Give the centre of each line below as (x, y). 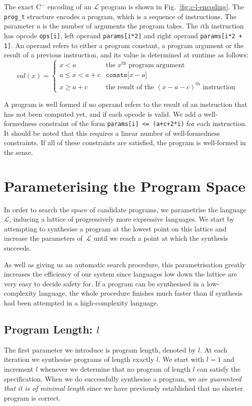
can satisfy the (219, 369)
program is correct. (33, 397)
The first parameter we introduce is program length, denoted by (100, 349)
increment (19, 369)
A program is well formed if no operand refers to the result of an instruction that (126, 104)
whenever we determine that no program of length (115, 369)
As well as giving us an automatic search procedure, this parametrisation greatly (125, 264)
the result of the (130, 87)
